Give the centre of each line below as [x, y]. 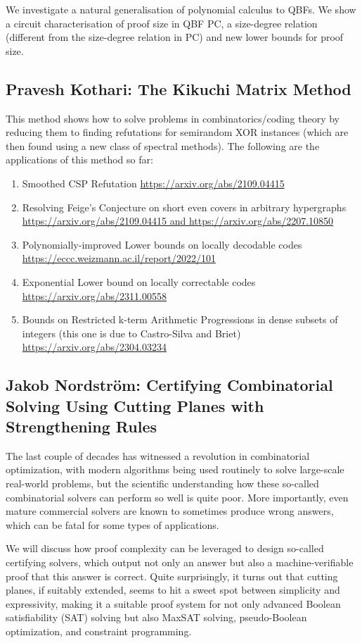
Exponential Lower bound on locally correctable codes [139, 281]
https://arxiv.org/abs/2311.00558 [95, 295]
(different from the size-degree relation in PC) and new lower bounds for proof [175, 37]
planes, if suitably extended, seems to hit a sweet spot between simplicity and [173, 590]
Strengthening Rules [82, 426]
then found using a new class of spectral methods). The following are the [163, 145]
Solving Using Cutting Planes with [135, 405]
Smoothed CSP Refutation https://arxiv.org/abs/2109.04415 [153, 183]
